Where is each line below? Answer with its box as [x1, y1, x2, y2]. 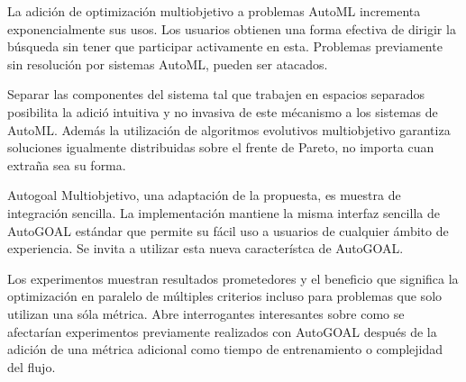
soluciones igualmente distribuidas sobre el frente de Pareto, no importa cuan [7, 138, 434, 157]
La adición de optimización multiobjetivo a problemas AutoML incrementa [7, 2, 421, 20]
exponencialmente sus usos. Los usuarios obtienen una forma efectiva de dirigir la [7, 19, 456, 38]
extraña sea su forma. [7, 155, 126, 174]
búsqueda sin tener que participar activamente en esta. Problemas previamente [7, 37, 443, 56]
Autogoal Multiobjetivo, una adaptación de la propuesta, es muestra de [7, 186, 401, 205]
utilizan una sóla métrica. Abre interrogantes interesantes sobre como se [7, 304, 405, 323]
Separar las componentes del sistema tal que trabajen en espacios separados [7, 85, 425, 104]
